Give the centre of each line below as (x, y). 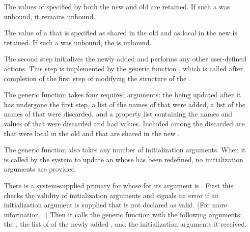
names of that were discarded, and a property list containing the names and (118, 114)
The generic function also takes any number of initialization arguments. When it (125, 150)
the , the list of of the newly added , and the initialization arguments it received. (125, 224)
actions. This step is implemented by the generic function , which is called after (124, 68)
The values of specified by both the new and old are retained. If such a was (117, 6)
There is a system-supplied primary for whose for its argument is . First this (119, 185)
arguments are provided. (41, 169)
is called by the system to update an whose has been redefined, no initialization (124, 159)
